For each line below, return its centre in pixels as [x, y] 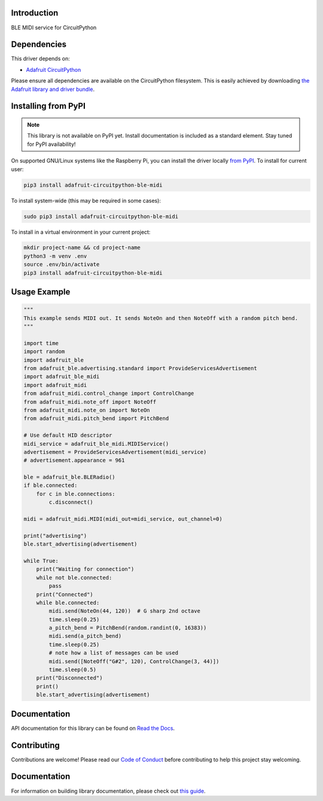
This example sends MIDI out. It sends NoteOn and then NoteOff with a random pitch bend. [161, 318]
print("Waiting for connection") [85, 569]
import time [41, 343]
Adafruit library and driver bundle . [53, 89]
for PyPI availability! [51, 144]
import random [44, 352]
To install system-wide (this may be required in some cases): [86, 200]
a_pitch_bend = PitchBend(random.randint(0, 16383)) [128, 628]
